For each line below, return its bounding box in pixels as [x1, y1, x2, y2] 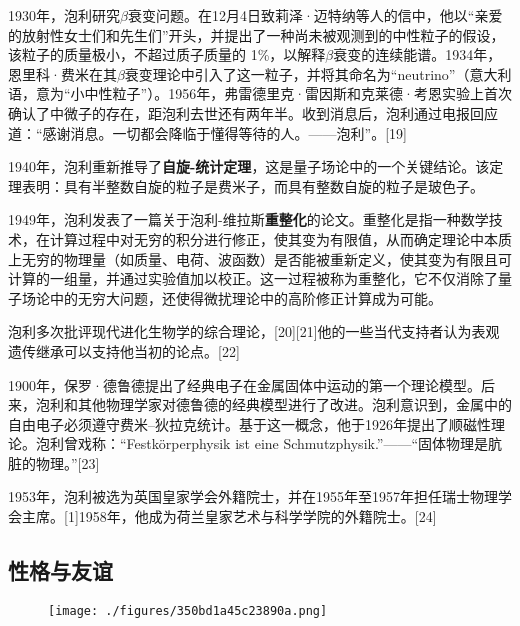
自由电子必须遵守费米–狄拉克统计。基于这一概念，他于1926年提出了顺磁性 [8, 413, 491, 434]
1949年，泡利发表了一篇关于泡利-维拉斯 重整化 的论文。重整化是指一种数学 [8, 209, 489, 230]
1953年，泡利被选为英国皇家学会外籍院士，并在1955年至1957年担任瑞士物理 [8, 486, 498, 507]
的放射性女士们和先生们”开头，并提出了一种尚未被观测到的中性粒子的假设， [8, 24, 505, 45]
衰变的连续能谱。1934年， [333, 44, 502, 65]
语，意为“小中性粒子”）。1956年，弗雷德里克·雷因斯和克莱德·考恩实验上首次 [8, 83, 512, 104]
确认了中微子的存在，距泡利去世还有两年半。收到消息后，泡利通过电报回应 [8, 102, 498, 123]
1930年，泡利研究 [8, 5, 120, 25]
